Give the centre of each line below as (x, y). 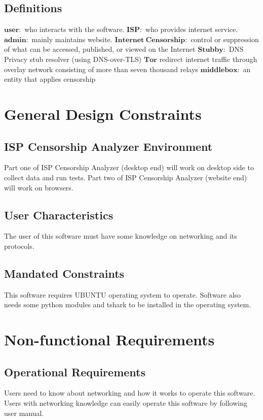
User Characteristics (59, 215)
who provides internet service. (192, 29)
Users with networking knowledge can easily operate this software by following (126, 403)
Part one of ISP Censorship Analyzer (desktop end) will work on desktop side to (129, 167)
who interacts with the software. (74, 29)
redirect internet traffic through (208, 59)
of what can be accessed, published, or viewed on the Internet (100, 49)
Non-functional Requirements (109, 340)
